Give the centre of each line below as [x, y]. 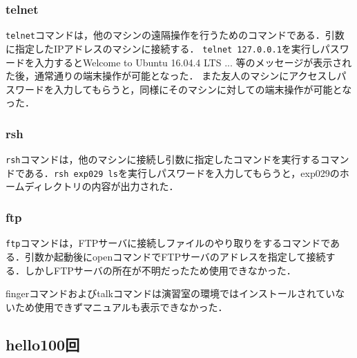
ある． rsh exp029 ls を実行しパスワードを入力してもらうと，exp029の [182, 172]
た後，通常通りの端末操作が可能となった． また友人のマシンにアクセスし [171, 76]
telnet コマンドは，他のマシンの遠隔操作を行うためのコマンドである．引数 [175, 35]
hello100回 [43, 344]
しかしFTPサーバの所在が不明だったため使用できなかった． [160, 270]
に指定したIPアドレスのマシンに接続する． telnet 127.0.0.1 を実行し [163, 48]
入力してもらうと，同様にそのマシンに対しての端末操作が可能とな [203, 89]
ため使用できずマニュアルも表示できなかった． [121, 307]
